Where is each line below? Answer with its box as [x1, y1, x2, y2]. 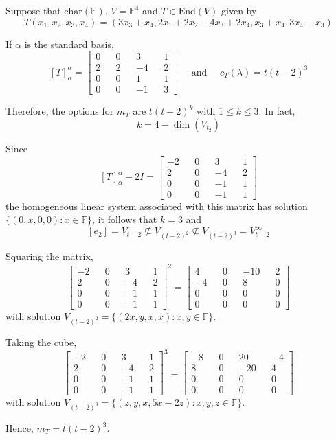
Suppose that [5, 3, 61, 17]
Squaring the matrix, [5, 249, 93, 264]
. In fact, [258, 104, 295, 118]
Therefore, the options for [5, 104, 114, 118]
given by [221, 3, 257, 17]
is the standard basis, [24, 36, 114, 51]
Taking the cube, [5, 335, 77, 349]
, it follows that [92, 212, 157, 227]
